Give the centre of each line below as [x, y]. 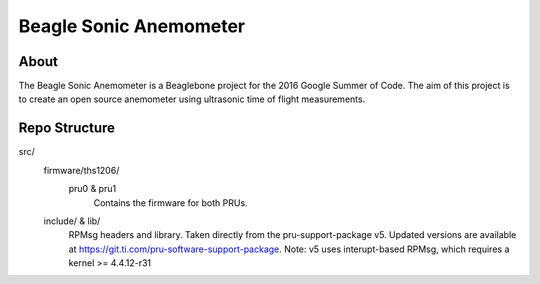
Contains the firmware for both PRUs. [171, 202]
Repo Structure [66, 128]
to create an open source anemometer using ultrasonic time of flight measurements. [192, 99]
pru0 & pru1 [92, 189]
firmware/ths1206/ [81, 170]
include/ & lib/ [72, 221]
